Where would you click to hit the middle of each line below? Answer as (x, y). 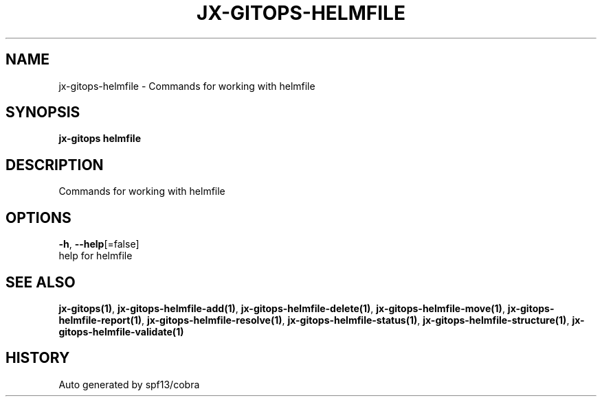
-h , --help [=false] (99, 244)
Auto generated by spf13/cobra (129, 384)
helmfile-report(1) (100, 320)
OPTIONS (38, 217)
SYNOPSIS (43, 113)
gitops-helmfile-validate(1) (121, 331)
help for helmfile (96, 256)
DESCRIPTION (55, 165)
